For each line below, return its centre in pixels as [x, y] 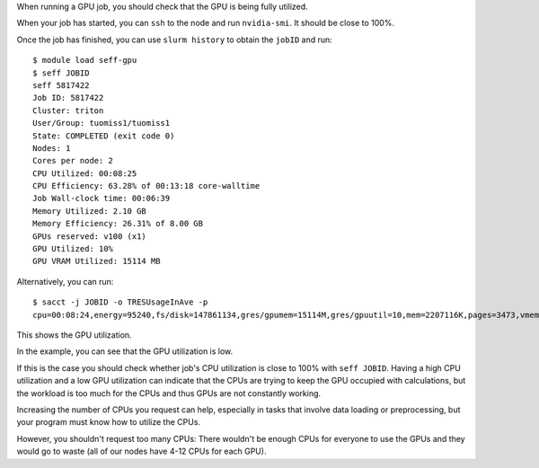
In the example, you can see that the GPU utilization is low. [125, 351]
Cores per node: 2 [73, 161]
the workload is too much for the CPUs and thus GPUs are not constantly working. [169, 393]
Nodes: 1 [52, 148]
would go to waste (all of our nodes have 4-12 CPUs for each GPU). [141, 451]
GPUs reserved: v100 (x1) [90, 236]
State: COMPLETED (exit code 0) [104, 136]
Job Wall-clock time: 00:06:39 [102, 199]
